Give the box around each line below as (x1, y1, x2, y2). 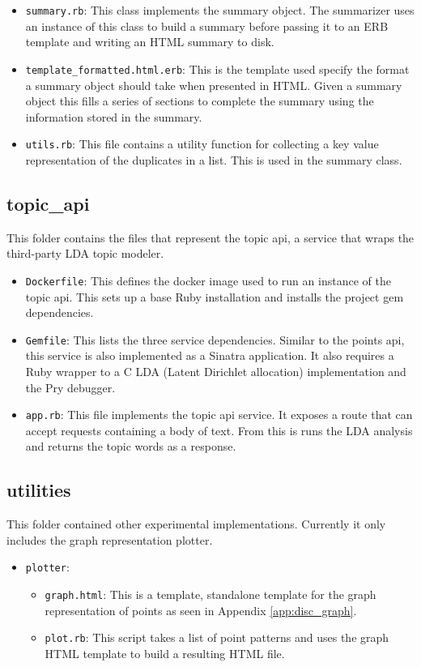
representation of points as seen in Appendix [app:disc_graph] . (45, 601, 357, 618)
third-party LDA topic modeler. (6, 245, 164, 262)
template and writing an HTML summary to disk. (25, 33, 274, 50)
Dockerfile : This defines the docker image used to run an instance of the (25, 272, 391, 289)
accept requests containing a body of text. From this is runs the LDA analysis (25, 421, 413, 438)
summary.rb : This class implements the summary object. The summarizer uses (25, 2, 415, 18)
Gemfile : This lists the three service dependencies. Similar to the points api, (25, 331, 405, 348)
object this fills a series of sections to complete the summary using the (25, 92, 374, 109)
